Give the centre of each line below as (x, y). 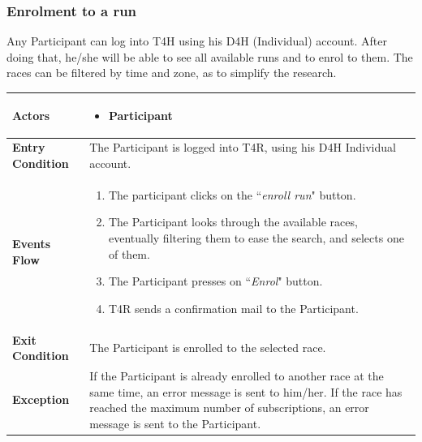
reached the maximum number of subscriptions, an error (229, 408)
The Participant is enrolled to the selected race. (208, 348)
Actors (31, 115)
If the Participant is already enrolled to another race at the (237, 376)
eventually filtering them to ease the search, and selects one (256, 237)
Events (32, 243)
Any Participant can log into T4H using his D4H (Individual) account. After (197, 41)
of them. (129, 253)
